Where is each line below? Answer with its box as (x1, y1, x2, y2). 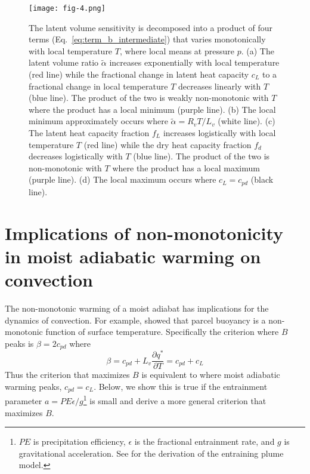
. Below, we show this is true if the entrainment (94, 380, 268, 392)
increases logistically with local (163, 127, 276, 138)
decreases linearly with (178, 79, 261, 92)
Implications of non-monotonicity (5, 220, 284, 245)
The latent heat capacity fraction (29, 127, 150, 138)
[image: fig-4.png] (29, 4, 106, 13)
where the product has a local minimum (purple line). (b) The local (29, 103, 276, 115)
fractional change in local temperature (29, 79, 168, 92)
